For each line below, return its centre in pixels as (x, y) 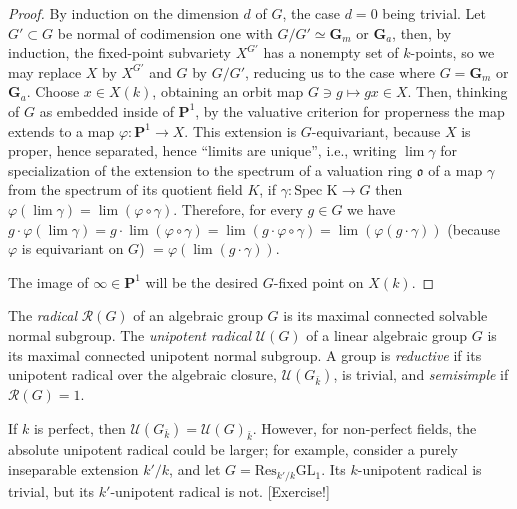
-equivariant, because (376, 130)
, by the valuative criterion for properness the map (350, 110)
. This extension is (240, 130)
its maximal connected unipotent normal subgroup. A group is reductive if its (245, 354)
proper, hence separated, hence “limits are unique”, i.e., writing (202, 150)
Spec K (316, 191)
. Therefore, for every (238, 208)
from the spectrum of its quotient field (125, 189)
